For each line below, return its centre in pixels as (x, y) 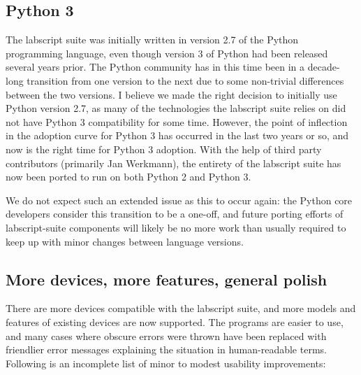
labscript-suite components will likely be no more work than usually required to (176, 227)
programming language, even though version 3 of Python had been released (167, 53)
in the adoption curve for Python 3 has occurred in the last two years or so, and (177, 135)
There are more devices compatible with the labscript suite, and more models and (181, 308)
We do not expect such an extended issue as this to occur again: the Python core (179, 200)
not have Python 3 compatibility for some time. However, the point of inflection (177, 121)
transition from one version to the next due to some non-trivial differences (185, 80)
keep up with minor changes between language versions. (125, 241)
